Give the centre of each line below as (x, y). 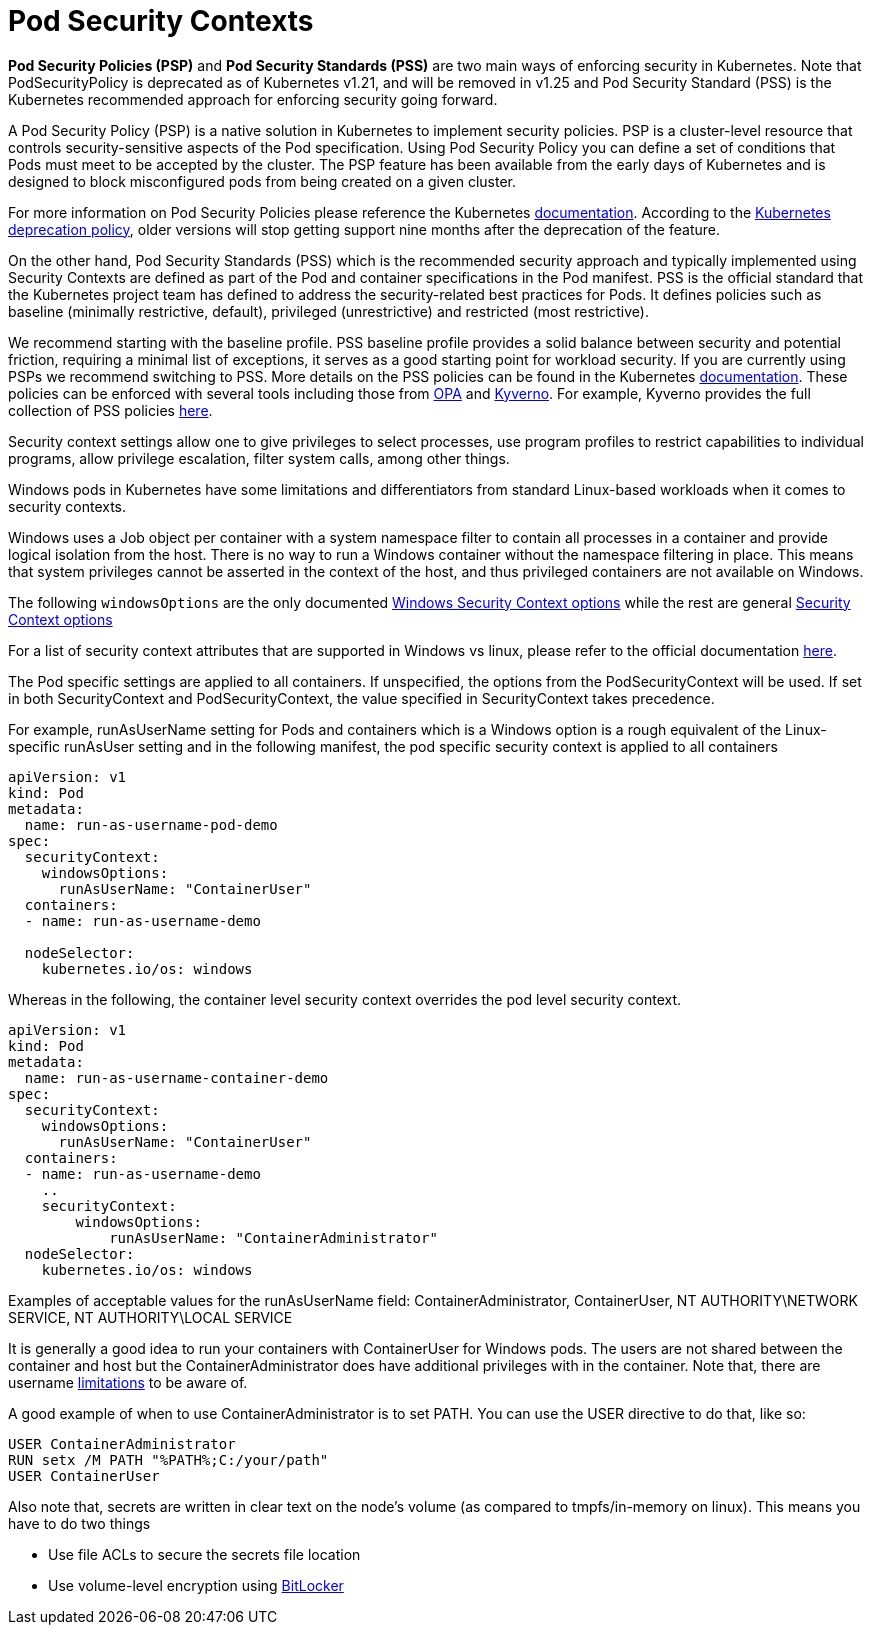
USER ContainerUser (84, 1475)
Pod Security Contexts (161, 21)
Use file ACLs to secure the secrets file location (204, 1554)
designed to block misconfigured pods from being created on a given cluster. (262, 181)
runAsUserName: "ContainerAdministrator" (273, 1237)
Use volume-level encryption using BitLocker (196, 1585)
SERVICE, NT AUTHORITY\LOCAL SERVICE (150, 1317)
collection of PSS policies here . (110, 410)
